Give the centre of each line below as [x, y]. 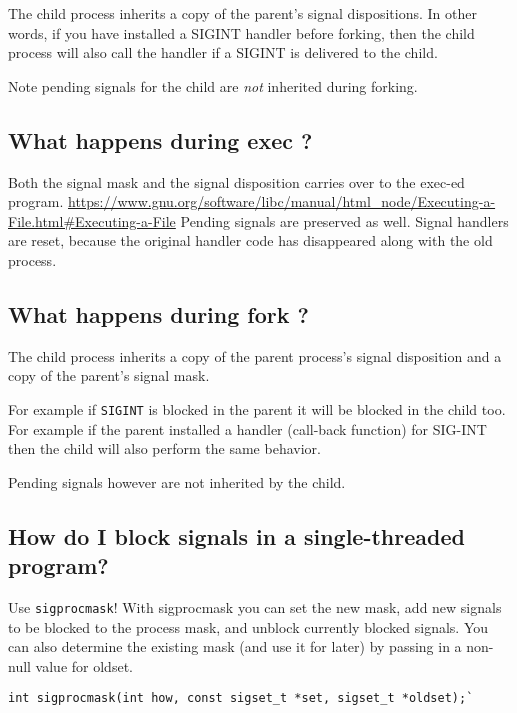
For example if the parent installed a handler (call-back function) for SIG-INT [247, 428]
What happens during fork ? [158, 313]
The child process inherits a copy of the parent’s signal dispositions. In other [242, 13]
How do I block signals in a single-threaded [236, 535]
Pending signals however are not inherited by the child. [177, 481]
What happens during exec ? [160, 139]
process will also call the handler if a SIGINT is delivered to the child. [223, 52]
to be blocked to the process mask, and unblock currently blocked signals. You [248, 626]
